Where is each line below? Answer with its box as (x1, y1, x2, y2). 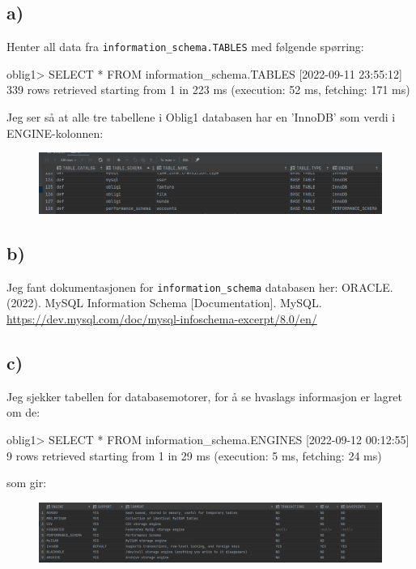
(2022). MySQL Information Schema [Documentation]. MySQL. (6, 294, 322, 311)
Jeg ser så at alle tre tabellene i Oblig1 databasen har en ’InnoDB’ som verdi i (6, 109, 396, 126)
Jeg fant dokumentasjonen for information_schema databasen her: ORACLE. (6, 278, 393, 295)
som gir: (6, 474, 47, 491)
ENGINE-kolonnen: (6, 124, 104, 141)
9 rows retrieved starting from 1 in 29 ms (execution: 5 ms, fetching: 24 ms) (6, 447, 382, 464)
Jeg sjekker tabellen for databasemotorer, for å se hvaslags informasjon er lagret (6, 387, 403, 404)
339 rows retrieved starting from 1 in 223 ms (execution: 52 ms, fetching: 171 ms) (6, 81, 410, 98)
